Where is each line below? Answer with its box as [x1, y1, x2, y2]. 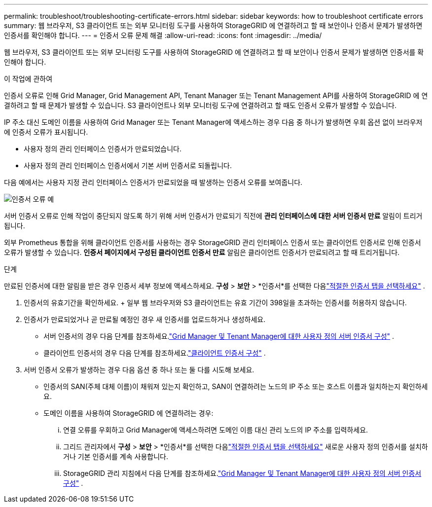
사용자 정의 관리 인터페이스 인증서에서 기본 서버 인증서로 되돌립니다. [24, 161, 232, 170]
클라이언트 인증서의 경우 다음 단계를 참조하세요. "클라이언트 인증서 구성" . [43, 349, 266, 357]
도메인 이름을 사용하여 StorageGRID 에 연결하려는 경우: [43, 409, 214, 417]
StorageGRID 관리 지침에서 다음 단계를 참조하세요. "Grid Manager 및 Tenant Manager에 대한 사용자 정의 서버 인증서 [63, 469, 422, 477]
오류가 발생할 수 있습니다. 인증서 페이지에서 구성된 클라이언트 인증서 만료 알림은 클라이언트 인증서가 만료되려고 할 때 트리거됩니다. [4, 248, 400, 256]
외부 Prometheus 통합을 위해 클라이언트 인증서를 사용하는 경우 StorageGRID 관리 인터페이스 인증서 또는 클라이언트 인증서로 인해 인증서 [4, 238, 421, 247]
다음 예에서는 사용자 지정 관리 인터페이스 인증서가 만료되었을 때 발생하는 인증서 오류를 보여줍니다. [4, 178, 303, 186]
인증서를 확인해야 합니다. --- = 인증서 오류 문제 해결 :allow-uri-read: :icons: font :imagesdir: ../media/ [4, 31, 322, 39]
